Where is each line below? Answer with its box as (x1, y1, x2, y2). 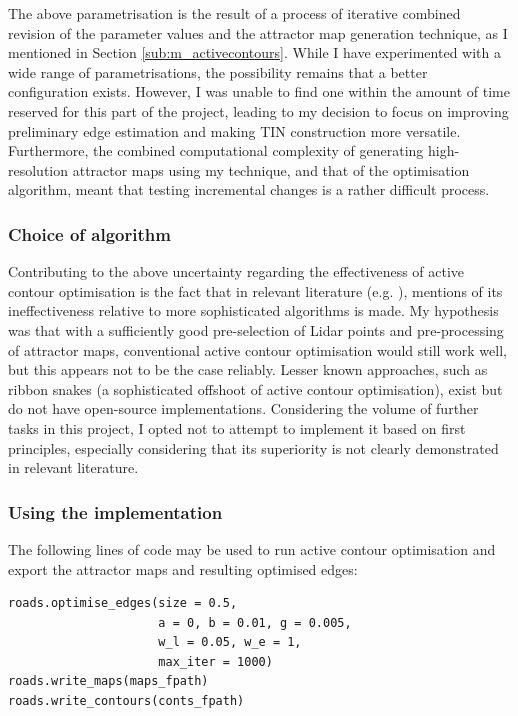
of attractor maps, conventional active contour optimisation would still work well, (8, 339, 507, 360)
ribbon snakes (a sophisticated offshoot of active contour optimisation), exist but (8, 378, 503, 399)
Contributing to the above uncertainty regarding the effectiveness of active (8, 261, 465, 282)
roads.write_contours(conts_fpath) (8, 694, 245, 709)
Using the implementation (8, 499, 223, 524)
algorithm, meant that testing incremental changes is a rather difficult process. (8, 179, 490, 200)
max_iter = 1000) (158, 654, 273, 669)
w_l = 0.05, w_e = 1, (158, 635, 302, 650)
